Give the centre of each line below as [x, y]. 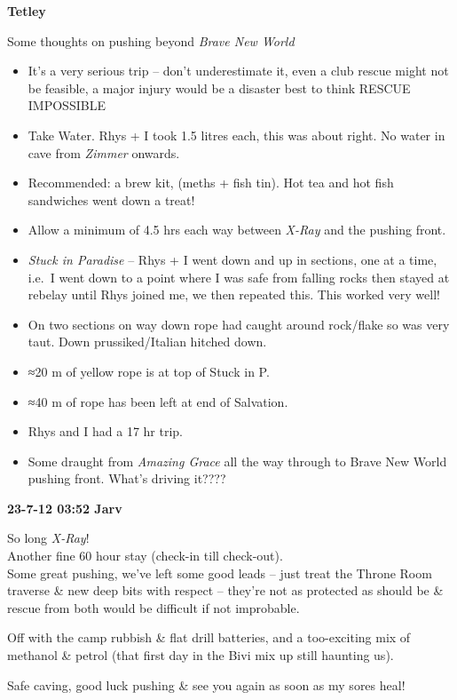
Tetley [27, 11]
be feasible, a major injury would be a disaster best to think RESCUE [219, 87]
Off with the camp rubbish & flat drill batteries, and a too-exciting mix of [209, 637]
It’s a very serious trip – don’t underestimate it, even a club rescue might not [238, 71]
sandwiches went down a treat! [111, 199]
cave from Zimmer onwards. [104, 152]
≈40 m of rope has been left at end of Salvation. [158, 401]
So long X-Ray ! [48, 538]
